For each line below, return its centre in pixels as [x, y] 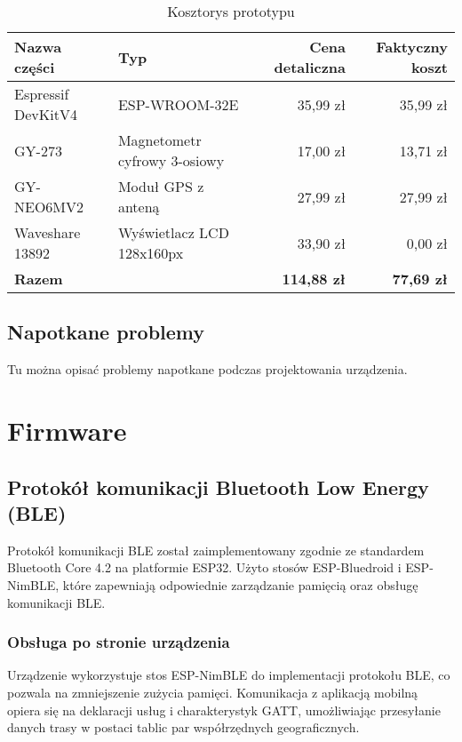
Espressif [42, 94]
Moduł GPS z [161, 186]
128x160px [151, 253]
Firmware [67, 430]
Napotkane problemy [106, 332]
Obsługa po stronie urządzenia [119, 642]
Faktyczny [412, 47]
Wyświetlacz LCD [173, 232]
